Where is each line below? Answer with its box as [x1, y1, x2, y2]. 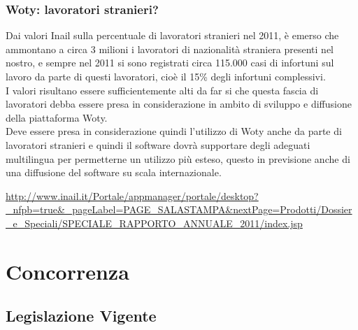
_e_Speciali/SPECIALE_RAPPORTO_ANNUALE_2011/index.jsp [6, 215, 303, 230]
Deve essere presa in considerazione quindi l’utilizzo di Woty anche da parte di [6, 124, 342, 138]
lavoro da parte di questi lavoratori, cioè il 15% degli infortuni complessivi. [6, 69, 326, 83]
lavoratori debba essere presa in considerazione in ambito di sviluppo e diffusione [6, 96, 352, 111]
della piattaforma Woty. [6, 110, 108, 124]
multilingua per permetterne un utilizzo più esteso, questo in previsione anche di [6, 151, 350, 166]
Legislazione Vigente [6, 305, 157, 327]
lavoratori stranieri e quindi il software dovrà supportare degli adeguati [6, 137, 310, 152]
